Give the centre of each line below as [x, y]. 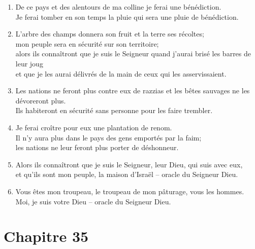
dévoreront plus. [41, 100]
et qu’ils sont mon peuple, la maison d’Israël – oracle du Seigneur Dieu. [127, 174]
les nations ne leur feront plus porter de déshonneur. [97, 147]
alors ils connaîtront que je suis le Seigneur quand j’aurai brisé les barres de [133, 54]
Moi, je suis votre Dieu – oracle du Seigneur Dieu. [93, 201]
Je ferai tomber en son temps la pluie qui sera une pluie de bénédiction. [127, 16]
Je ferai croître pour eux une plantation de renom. [94, 127]
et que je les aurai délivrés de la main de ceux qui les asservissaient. [121, 73]
